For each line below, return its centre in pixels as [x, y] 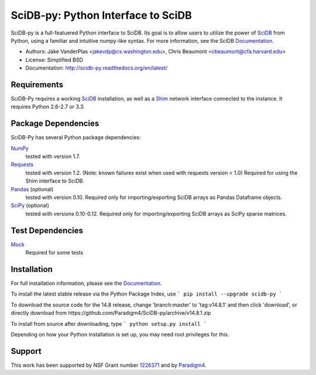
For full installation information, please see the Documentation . [86, 283]
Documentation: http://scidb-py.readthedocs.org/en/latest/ [97, 68]
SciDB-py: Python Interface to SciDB [102, 15]
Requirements [37, 85]
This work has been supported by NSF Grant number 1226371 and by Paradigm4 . [109, 365]
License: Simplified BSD [54, 60]
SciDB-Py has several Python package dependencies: [76, 137]
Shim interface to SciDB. [55, 181]
